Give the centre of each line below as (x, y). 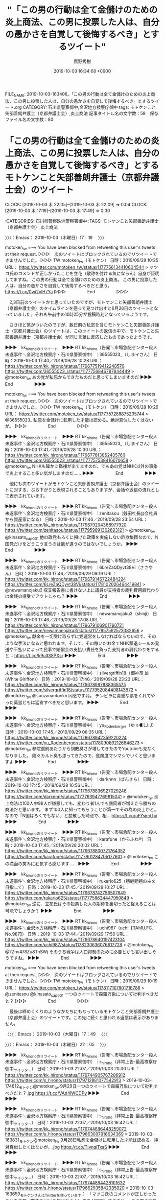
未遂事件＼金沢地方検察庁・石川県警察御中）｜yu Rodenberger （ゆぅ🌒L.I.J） (81, 726)
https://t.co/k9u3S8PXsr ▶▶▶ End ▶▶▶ (76, 655)
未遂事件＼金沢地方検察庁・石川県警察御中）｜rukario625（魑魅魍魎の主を (80, 881)
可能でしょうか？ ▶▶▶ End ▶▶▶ (60, 911)
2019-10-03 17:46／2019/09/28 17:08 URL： (58, 620)
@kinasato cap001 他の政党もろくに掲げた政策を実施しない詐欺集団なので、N (82, 538)
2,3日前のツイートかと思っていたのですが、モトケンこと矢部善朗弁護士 (81, 302)
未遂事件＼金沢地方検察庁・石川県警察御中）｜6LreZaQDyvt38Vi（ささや (79, 567)
